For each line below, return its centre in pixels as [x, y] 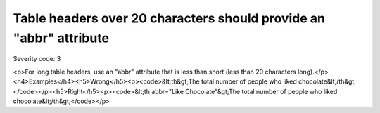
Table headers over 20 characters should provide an [169, 18]
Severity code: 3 [37, 59]
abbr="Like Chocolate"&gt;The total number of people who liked [245, 91]
